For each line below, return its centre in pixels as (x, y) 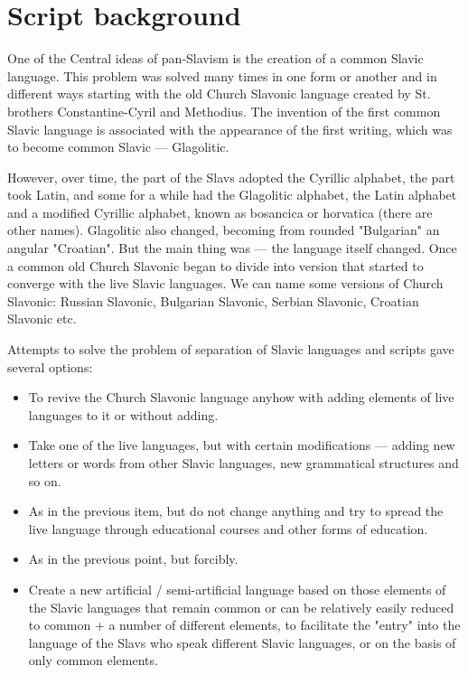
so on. (45, 480)
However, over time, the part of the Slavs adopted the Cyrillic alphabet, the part (231, 177)
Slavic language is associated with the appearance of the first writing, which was (230, 129)
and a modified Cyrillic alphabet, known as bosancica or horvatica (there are (220, 212)
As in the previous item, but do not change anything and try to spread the (236, 511)
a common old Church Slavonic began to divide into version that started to (215, 265)
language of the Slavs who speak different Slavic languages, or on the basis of (242, 642)
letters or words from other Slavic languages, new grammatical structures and (243, 463)
